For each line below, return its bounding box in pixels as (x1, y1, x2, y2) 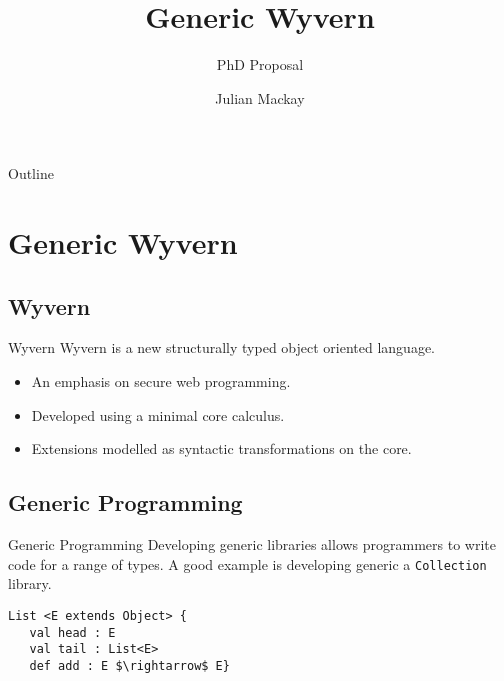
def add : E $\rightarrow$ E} (29, 658, 230, 673)
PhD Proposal (216, 54, 304, 75)
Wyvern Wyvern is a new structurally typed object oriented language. (8, 337, 436, 358)
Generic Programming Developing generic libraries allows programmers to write (8, 534, 496, 555)
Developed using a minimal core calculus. (31, 404, 285, 425)
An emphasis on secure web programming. (31, 371, 291, 392)
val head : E (29, 625, 116, 640)
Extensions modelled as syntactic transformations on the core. (31, 438, 412, 459)
